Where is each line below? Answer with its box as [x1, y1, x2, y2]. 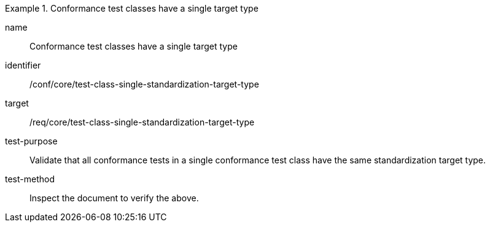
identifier [5, 60, 41, 70]
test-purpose [5, 136, 58, 146]
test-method [5, 174, 55, 184]
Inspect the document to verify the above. [29, 193, 199, 203]
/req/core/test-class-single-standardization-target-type [29, 117, 255, 127]
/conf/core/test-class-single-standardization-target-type [29, 79, 259, 89]
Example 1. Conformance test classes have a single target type [5, 3, 259, 13]
